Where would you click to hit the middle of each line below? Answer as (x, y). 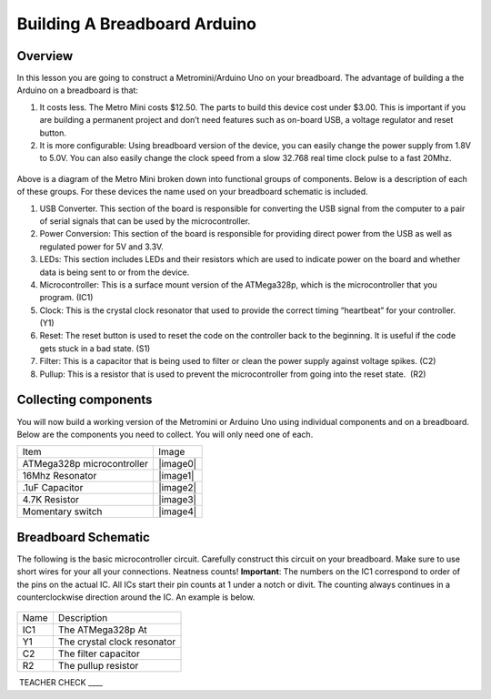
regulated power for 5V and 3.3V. (101, 247)
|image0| (177, 464)
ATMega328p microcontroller (85, 464)
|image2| (177, 488)
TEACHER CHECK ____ (61, 683)
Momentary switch (62, 512)
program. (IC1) (66, 298)
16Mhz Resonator (60, 476)
